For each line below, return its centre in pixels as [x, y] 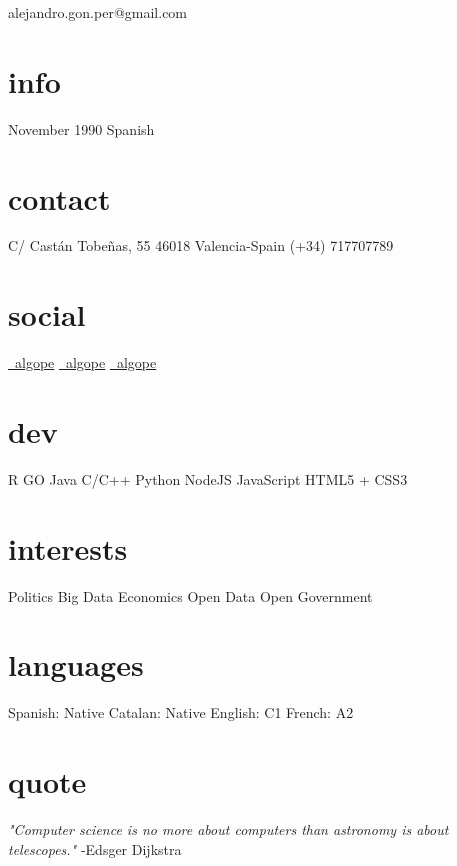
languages [76, 664]
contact [59, 197]
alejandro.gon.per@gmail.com [98, 12]
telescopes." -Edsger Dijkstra [95, 848]
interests [68, 547]
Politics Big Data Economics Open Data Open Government [190, 595]
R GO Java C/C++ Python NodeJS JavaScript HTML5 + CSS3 [208, 478]
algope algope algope [85, 362]
